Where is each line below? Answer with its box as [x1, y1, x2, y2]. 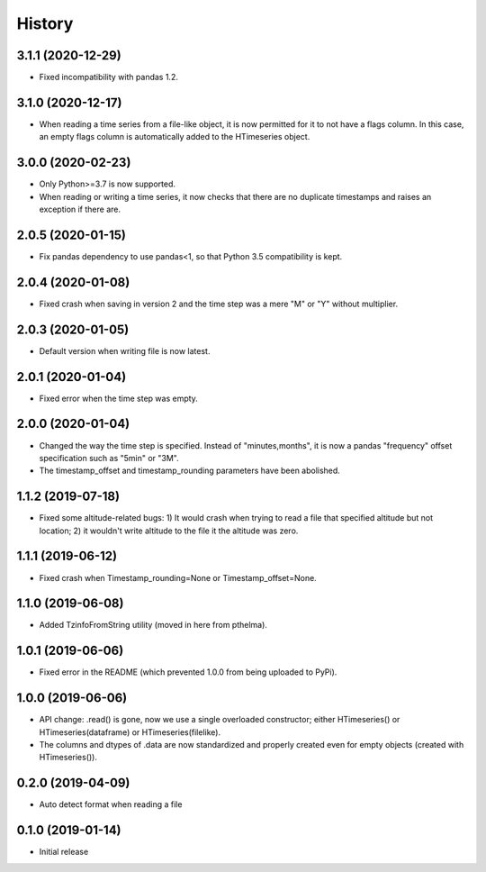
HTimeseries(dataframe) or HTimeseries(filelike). [39, 726, 220, 738]
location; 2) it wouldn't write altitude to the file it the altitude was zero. [39, 525, 299, 536]
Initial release [39, 847, 89, 858]
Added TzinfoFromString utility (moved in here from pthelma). [39, 620, 267, 631]
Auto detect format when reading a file [39, 799, 183, 810]
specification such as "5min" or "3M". [39, 452, 179, 463]
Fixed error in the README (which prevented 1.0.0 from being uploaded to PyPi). [39, 667, 337, 677]
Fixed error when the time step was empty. [39, 393, 198, 404]
